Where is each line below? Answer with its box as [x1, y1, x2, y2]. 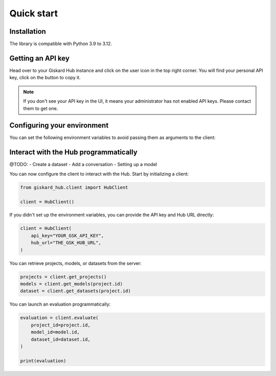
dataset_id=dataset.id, [31, 336, 90, 342]
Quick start [9, 8, 58, 19]
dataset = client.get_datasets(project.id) [20, 288, 131, 294]
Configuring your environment [9, 121, 109, 130]
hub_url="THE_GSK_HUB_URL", [31, 240, 102, 246]
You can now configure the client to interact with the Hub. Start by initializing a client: [9, 171, 189, 177]
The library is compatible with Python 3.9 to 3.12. [9, 41, 112, 47]
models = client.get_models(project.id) [20, 281, 123, 287]
